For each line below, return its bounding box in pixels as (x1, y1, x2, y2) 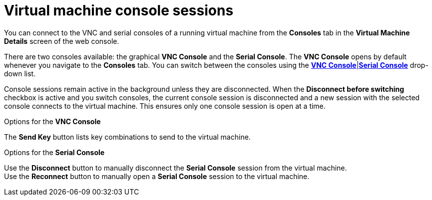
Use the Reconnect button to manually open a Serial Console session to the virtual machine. (4, 172, 310, 181)
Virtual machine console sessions (4, 2, 234, 19)
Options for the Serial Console (4, 148, 105, 157)
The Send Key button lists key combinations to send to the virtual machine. (4, 132, 251, 141)
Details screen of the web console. (4, 36, 119, 45)
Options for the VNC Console (4, 117, 101, 126)
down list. (4, 69, 36, 78)
